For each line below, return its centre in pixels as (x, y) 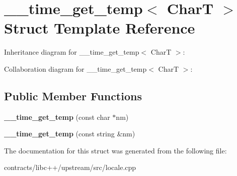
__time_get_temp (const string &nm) (70, 134)
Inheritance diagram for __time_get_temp (72, 52)
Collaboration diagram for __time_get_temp (75, 68)
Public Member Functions (73, 96)
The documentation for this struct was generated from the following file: (115, 150)
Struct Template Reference (100, 28)
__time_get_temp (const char (57, 117)
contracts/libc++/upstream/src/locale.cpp (70, 167)
